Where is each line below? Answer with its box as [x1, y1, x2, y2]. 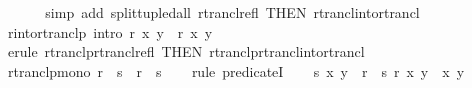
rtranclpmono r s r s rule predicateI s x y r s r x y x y [7, 60, 465, 81]
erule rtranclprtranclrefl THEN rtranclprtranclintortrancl [7, 41, 365, 62]
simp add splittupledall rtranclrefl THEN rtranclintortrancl [45, 2, 420, 22]
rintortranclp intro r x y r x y [7, 21, 213, 42]
